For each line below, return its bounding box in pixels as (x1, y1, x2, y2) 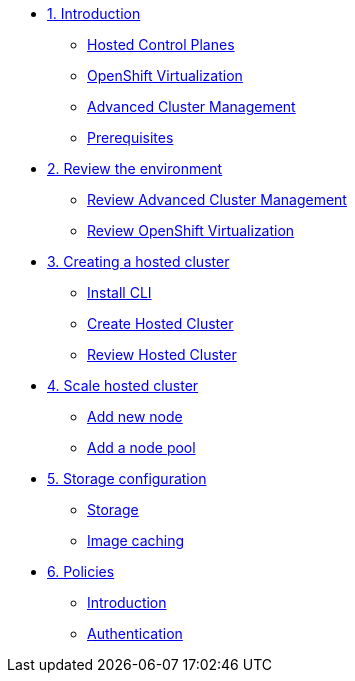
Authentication (87, 625, 183, 642)
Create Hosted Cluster (87, 315, 234, 332)
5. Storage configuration (47, 470, 207, 487)
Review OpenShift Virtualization (87, 222, 295, 239)
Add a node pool (87, 439, 196, 456)
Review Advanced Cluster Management (87, 191, 347, 208)
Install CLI (87, 284, 152, 301)
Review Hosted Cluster (87, 346, 237, 363)
